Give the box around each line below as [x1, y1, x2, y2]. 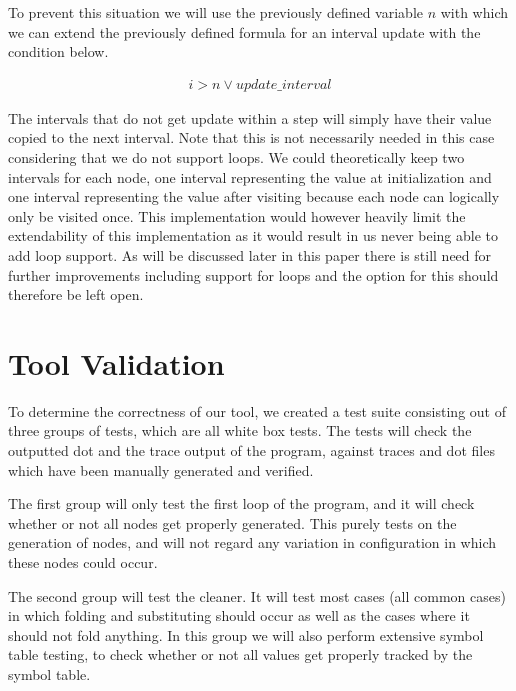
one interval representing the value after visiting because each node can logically [8, 186, 500, 207]
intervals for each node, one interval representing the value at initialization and [8, 166, 492, 187]
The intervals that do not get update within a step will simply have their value [8, 107, 492, 128]
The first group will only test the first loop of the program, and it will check [8, 493, 475, 514]
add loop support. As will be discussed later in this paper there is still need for [8, 244, 492, 265]
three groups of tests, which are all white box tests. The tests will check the [8, 420, 472, 441]
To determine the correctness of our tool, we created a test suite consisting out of [8, 400, 506, 421]
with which [440, 2, 509, 22]
